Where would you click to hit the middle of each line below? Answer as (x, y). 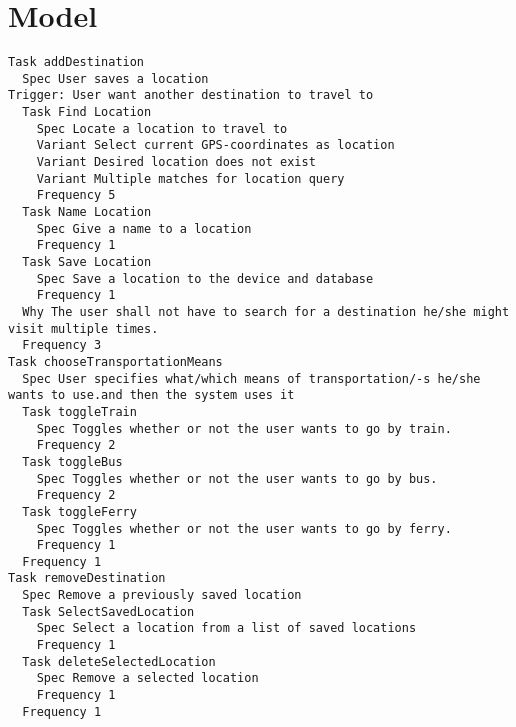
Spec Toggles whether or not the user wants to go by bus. (237, 478)
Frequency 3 (62, 345)
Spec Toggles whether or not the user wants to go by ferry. (244, 528)
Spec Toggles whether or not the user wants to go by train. (244, 428)
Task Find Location (87, 112)
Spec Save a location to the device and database (205, 278)
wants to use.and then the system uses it (151, 395)
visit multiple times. (83, 328)
